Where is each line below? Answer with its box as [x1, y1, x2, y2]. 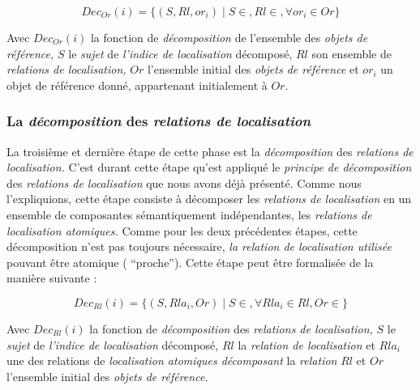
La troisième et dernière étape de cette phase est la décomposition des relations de [6, 142, 414, 159]
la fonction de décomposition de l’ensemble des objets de [90, 29, 368, 45]
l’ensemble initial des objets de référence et [147, 61, 359, 78]
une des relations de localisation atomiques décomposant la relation [6, 352, 337, 369]
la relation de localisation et [238, 336, 375, 353]
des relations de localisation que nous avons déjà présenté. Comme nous [6, 174, 362, 191]
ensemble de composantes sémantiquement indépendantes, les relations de [6, 206, 372, 223]
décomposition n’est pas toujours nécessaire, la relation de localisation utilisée [6, 238, 392, 255]
